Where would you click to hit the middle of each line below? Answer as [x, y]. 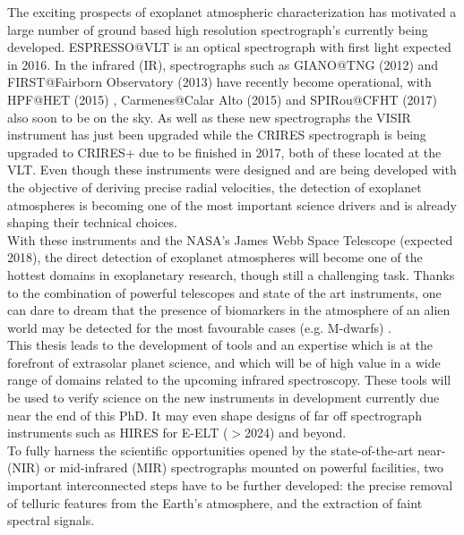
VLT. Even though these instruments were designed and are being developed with [232, 170]
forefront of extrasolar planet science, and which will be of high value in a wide [224, 362]
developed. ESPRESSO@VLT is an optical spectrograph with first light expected [229, 47]
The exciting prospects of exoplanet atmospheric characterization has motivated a [232, 12]
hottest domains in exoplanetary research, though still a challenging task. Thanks [231, 274]
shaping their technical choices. [92, 222]
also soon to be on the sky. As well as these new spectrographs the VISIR [209, 117]
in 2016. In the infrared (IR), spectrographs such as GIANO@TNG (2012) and [223, 64]
